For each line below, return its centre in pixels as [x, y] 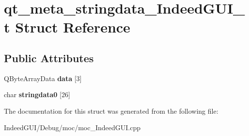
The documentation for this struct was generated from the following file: [111, 110]
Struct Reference [73, 27]
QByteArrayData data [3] [43, 78]
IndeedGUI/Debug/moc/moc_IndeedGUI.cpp [72, 127]
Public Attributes [49, 58]
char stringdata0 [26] [37, 94]
